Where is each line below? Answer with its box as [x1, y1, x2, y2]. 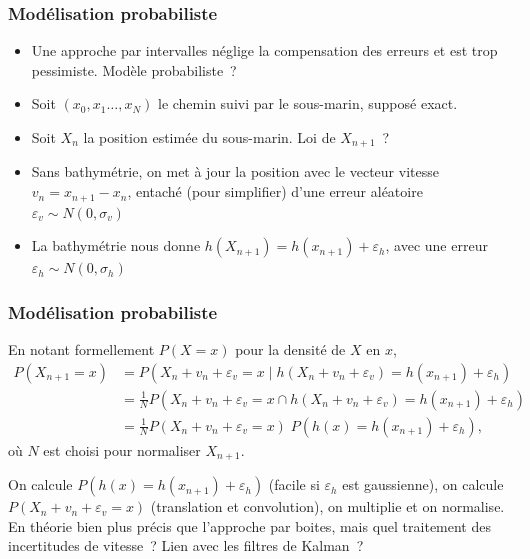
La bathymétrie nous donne [31, 235, 201, 256]
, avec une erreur [385, 235, 488, 256]
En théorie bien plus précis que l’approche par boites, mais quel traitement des [8, 515, 491, 536]
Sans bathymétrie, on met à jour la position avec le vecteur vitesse [31, 161, 439, 182]
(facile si [268, 474, 320, 495]
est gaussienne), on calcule [342, 474, 504, 495]
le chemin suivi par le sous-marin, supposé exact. [157, 93, 458, 114]
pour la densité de [235, 338, 346, 359]
